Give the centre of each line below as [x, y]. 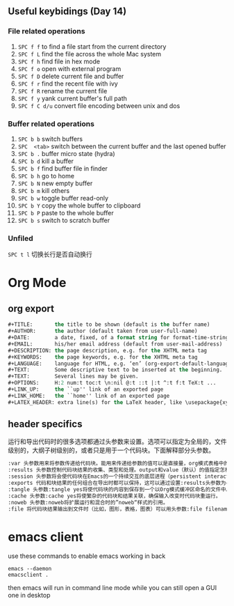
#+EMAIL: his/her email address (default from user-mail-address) [115, 344]
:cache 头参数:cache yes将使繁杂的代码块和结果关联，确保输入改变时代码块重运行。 [115, 496]
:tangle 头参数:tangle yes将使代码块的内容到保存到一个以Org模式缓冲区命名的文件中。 [120, 489]
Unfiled [20, 238]
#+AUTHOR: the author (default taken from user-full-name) [103, 331]
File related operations [47, 31]
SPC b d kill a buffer [46, 161]
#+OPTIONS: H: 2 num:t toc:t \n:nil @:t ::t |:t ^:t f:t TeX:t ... [112, 383]
